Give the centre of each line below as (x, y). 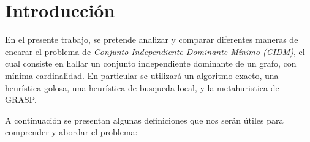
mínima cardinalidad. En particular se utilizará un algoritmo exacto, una (142, 75)
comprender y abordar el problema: (71, 132)
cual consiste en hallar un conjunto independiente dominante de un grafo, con (151, 63)
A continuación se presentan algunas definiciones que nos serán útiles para (144, 120)
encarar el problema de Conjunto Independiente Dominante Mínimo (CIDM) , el (155, 51)
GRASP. (21, 99)
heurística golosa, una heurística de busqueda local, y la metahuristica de (142, 87)
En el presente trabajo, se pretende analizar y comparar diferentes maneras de (152, 39)
